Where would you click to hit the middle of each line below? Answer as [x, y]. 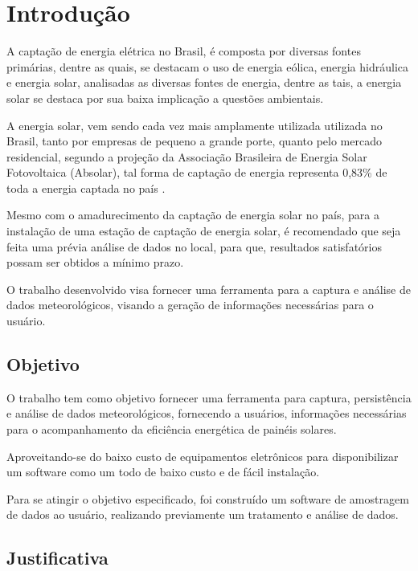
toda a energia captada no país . [86, 188]
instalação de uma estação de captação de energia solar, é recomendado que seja [204, 231]
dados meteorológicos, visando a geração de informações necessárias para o [190, 305]
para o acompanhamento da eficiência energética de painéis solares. [172, 429]
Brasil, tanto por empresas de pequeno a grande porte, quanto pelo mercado [194, 141]
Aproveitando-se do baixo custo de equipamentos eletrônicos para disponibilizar [203, 456]
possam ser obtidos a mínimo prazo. [95, 262]
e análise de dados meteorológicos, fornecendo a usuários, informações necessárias [207, 413]
